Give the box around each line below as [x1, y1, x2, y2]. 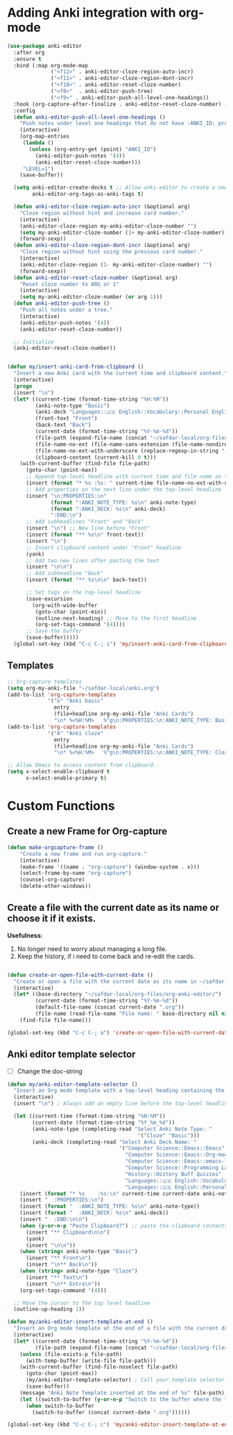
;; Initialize [13, 338, 54, 345]
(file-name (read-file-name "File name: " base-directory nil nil [35, 1010, 231, 1018]
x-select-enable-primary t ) [25, 775, 107, 782]
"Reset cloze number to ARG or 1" [19, 280, 119, 287]
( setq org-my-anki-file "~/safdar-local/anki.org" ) [7, 685, 159, 691]
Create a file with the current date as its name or [7, 902, 220, 914]
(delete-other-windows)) [19, 883, 92, 890]
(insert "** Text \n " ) [25, 1274, 89, 1281]
